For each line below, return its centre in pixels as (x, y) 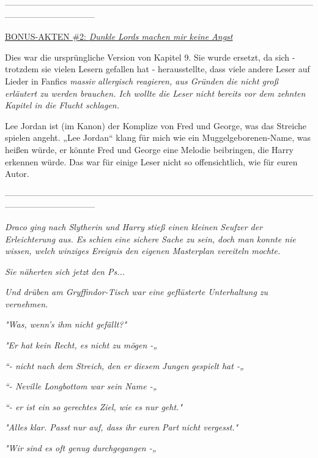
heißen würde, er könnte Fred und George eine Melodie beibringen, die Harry (149, 149)
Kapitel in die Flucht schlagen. (62, 105)
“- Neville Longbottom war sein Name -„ (81, 386)
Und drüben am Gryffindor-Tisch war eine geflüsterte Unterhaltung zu (137, 292)
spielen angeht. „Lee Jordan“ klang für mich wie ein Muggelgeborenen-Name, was (158, 137)
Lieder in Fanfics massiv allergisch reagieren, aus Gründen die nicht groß (142, 81)
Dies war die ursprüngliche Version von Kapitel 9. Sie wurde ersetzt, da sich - (150, 57)
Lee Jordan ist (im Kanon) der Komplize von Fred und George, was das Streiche (156, 125)
